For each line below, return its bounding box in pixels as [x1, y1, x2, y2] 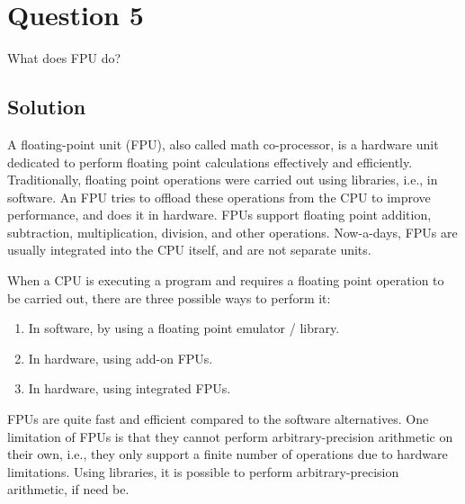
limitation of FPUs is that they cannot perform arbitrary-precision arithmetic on [7, 427, 453, 445]
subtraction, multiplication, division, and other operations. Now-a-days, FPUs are [7, 222, 458, 241]
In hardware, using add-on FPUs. [28, 348, 213, 367]
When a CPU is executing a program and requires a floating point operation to [7, 271, 444, 290]
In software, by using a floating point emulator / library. [28, 319, 340, 337]
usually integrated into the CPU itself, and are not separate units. [7, 240, 371, 259]
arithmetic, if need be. [7, 480, 130, 499]
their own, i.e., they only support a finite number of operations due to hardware [7, 445, 448, 463]
